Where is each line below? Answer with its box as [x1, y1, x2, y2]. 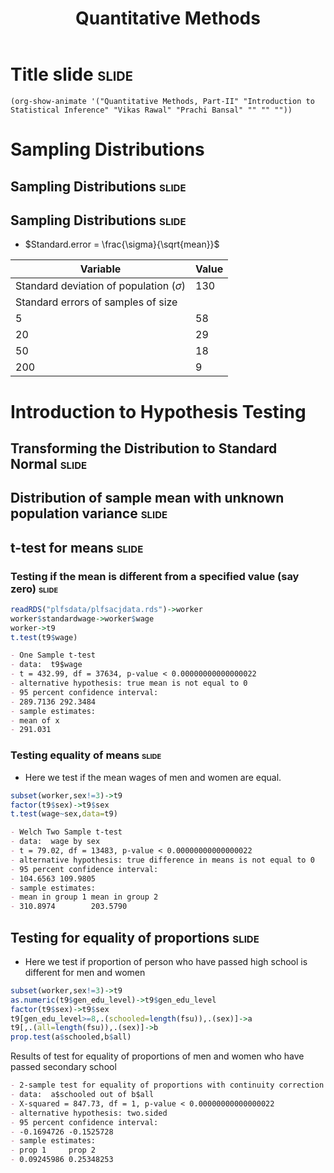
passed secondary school [10, 1061, 117, 1073]
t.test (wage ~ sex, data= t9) [10, 809, 118, 819]
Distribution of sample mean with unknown [10, 490, 285, 507]
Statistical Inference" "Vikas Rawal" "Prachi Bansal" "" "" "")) [10, 105, 293, 115]
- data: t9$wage [10, 660, 83, 670]
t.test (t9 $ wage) [10, 632, 78, 642]
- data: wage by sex [10, 837, 101, 847]
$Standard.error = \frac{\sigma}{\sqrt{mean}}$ [24, 238, 220, 251]
